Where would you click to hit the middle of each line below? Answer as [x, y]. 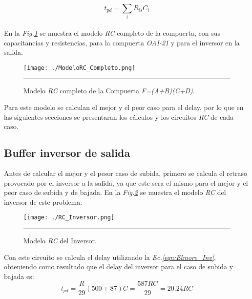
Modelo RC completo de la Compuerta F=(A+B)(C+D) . [109, 91]
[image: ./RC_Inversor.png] [69, 218]
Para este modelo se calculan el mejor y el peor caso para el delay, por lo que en [124, 107]
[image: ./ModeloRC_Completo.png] [80, 68]
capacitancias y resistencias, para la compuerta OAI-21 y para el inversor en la [122, 42]
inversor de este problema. [43, 202]
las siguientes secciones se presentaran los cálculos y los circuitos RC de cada [119, 117]
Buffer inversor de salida [67, 153]
